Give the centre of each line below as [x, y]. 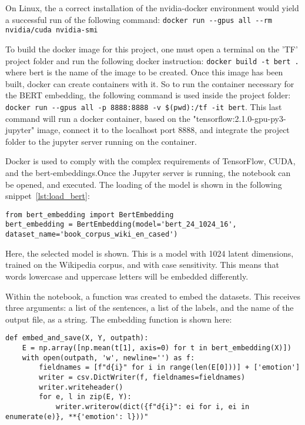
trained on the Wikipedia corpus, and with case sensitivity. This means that [143, 265]
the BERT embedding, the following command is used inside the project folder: [148, 95]
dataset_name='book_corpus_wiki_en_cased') [92, 235]
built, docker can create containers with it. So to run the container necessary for [150, 83]
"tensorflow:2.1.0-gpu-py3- [239, 118]
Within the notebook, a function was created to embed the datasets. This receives [153, 296]
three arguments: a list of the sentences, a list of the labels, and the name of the [150, 308]
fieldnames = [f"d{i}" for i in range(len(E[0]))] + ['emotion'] [170, 368]
